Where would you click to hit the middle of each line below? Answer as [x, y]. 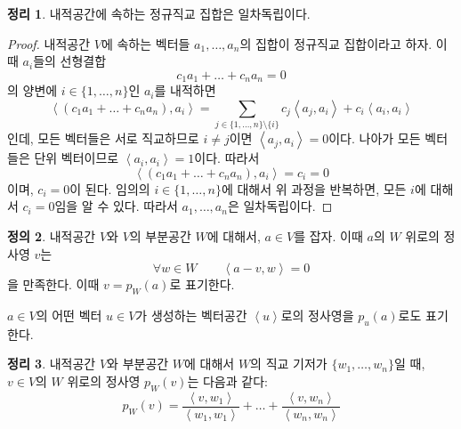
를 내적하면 [185, 90]
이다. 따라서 [227, 158]
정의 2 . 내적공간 [52, 235]
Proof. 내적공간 [49, 43]
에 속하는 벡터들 [146, 43]
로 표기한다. [202, 284]
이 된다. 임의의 [110, 188]
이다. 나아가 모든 [375, 138]
